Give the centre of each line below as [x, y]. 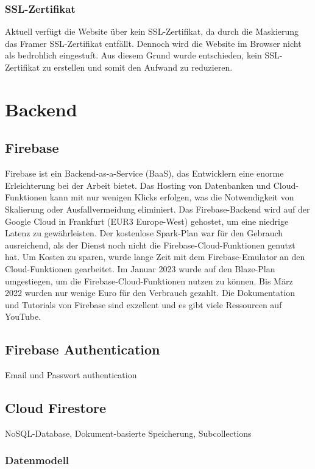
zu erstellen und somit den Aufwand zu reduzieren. [137, 67]
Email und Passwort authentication [71, 375]
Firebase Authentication [83, 349]
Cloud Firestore [56, 408]
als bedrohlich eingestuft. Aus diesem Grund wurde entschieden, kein [133, 55]
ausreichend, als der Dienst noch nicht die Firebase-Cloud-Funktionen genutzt [150, 245]
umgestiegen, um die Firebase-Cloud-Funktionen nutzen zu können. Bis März [149, 280]
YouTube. [23, 316]
